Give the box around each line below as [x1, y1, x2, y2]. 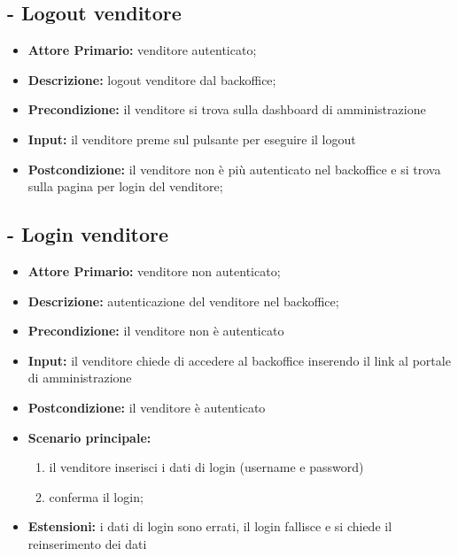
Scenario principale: [27, 428, 151, 446]
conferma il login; [49, 487, 144, 506]
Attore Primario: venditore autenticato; [27, 41, 257, 59]
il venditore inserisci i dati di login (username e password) [49, 458, 364, 476]
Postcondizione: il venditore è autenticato [27, 398, 266, 416]
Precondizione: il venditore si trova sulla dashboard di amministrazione [27, 100, 426, 119]
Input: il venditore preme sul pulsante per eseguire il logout [27, 129, 356, 148]
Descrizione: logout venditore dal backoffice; [27, 70, 276, 89]
